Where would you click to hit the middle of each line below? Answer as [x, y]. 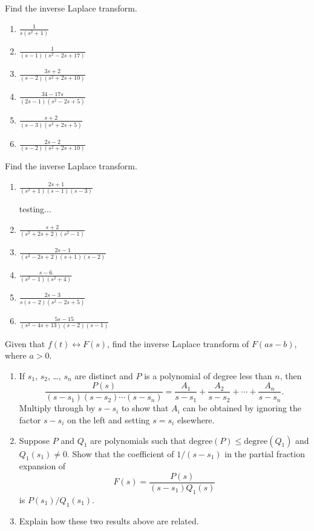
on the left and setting [109, 419]
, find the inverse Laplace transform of [178, 343]
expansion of [42, 466]
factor [30, 419]
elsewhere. [196, 419]
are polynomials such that [138, 440]
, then [291, 375]
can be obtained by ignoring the [242, 408]
